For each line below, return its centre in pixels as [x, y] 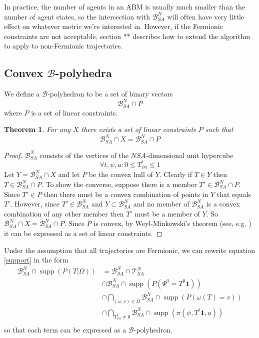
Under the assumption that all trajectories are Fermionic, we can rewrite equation [129, 250]
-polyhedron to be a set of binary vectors [110, 94]
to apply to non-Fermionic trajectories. [63, 46]
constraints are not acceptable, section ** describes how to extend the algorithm [127, 36]
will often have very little [206, 16]
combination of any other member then [64, 213]
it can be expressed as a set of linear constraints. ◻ [83, 233]
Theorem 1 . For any [37, 129]
